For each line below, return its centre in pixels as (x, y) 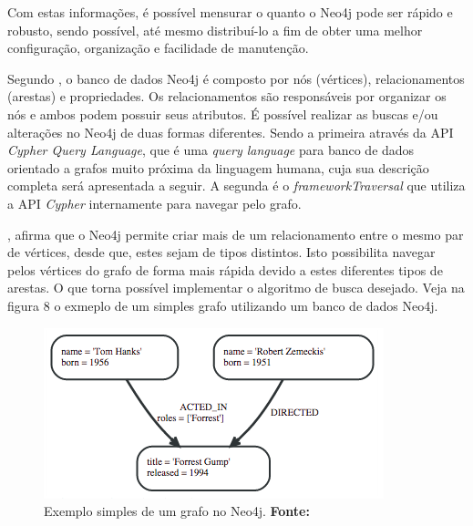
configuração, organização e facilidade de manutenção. (158, 48)
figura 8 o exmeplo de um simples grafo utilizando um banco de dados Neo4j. (223, 305)
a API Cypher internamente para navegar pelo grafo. (154, 203)
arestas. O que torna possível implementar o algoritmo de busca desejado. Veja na (236, 288)
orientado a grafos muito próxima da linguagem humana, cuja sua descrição (218, 167)
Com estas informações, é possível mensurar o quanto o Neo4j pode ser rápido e (230, 12)
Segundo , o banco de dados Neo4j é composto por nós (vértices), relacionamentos (236, 78)
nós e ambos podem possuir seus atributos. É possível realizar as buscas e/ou (223, 113)
